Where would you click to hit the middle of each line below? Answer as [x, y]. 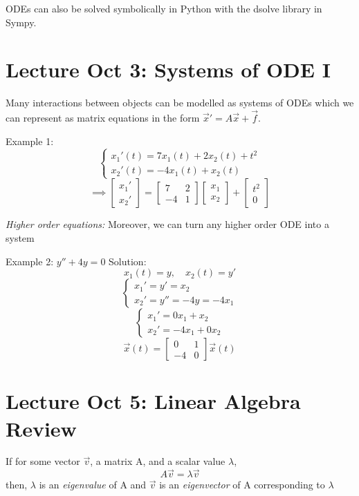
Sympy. [21, 22]
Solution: [128, 261]
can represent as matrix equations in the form [103, 118]
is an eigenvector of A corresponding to [242, 485]
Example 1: [30, 141]
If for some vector [43, 461]
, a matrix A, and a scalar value [158, 461]
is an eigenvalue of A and [93, 485]
